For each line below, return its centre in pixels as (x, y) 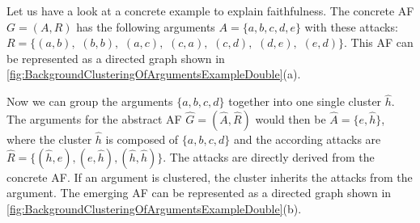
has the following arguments (146, 26)
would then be (291, 118)
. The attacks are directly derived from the (269, 156)
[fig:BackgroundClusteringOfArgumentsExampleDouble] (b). (154, 208)
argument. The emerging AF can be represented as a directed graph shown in (199, 193)
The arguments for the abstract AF (94, 118)
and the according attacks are (307, 139)
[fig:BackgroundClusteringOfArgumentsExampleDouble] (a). (154, 74)
